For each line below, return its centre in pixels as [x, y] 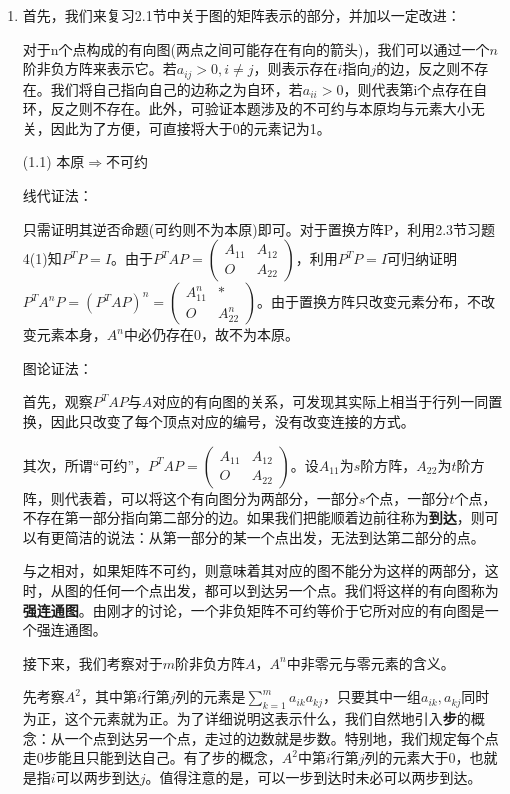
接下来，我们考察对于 [92, 662]
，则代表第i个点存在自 [415, 88]
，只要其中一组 [372, 696]
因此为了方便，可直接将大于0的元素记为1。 [190, 127]
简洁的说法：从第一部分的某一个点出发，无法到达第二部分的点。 [274, 536]
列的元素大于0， [417, 757]
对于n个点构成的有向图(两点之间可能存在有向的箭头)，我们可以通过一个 [256, 48]
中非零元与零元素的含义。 [370, 662]
